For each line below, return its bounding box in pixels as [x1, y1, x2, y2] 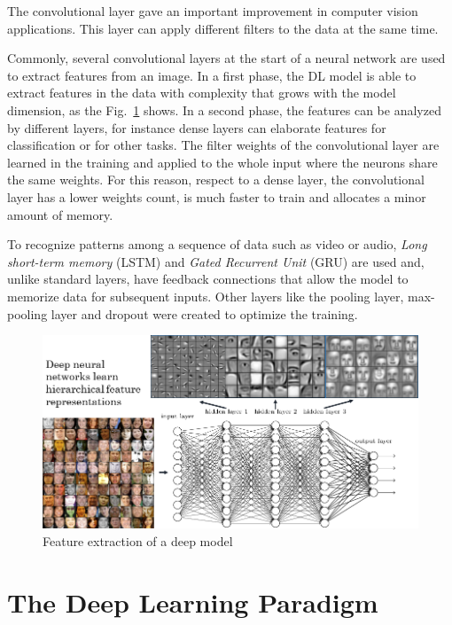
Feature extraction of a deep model [43, 531, 233, 550]
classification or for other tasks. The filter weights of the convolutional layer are [7, 136, 440, 154]
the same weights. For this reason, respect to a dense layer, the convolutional [7, 170, 425, 189]
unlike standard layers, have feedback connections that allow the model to [7, 270, 409, 288]
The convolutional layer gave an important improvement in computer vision [7, 2, 418, 20]
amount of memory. [7, 205, 113, 223]
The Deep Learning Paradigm [7, 583, 378, 620]
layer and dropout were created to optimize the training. [51, 304, 358, 323]
